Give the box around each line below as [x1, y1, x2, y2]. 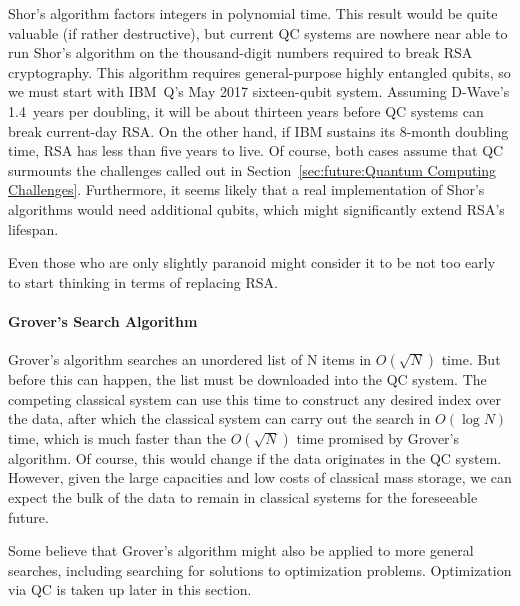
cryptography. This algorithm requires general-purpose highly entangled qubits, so [8, 61, 511, 82]
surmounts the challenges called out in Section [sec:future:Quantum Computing [8, 159, 497, 180]
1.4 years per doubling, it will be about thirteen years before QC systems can [8, 100, 484, 121]
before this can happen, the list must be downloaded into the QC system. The [8, 369, 487, 390]
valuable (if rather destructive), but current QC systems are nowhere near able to [8, 22, 508, 43]
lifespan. [8, 218, 59, 239]
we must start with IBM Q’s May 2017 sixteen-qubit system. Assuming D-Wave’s [8, 81, 510, 102]
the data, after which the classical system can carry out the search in [8, 408, 431, 429]
